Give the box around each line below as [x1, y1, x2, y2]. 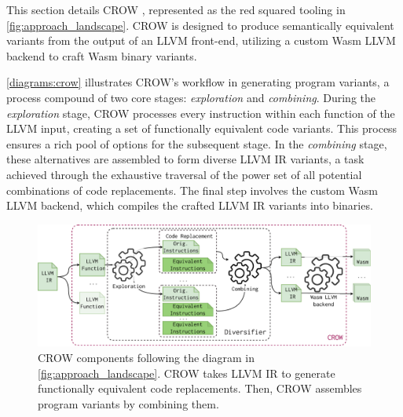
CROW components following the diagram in [38, 349, 255, 365]
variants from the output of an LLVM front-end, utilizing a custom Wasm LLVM [6, 32, 396, 49]
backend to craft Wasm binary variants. [6, 47, 197, 64]
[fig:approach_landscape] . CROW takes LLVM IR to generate [38, 364, 335, 381]
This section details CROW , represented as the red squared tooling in [6, 2, 346, 17]
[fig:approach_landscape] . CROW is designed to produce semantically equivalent [6, 16, 394, 33]
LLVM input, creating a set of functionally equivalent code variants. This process [6, 120, 398, 137]
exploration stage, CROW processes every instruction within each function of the [6, 104, 395, 121]
